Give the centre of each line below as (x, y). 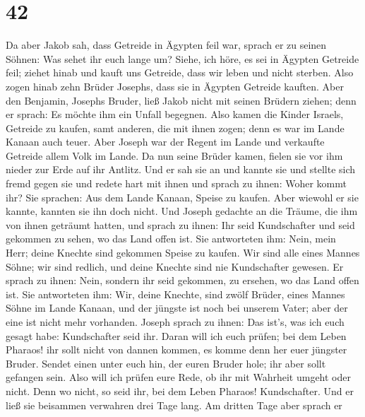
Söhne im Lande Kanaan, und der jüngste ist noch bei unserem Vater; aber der (177, 308)
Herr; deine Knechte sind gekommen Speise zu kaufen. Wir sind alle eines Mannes (183, 253)
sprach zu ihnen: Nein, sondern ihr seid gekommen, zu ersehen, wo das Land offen (182, 280)
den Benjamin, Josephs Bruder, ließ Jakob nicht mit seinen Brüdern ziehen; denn (181, 100)
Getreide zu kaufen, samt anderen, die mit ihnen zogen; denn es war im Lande (175, 128)
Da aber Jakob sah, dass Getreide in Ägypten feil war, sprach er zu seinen (166, 45)
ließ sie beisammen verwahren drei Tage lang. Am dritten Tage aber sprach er (174, 405)
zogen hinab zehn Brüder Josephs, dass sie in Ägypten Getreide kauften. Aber (175, 86)
